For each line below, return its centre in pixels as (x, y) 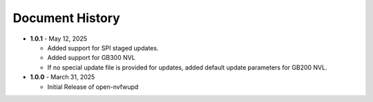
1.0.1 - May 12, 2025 (59, 39)
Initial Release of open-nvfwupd (93, 87)
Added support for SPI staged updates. (103, 48)
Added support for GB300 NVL (92, 58)
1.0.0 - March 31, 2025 (63, 77)
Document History (66, 18)
